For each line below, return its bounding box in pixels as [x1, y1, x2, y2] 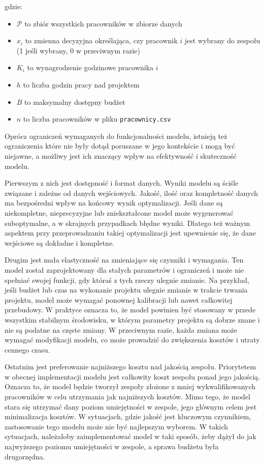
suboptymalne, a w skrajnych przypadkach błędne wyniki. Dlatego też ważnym [5, 217, 250, 228]
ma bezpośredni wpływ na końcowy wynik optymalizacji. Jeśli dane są [5, 197, 223, 208]
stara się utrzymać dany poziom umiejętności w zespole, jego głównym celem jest [5, 401, 257, 412]
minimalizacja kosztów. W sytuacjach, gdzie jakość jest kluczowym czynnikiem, [5, 411, 251, 422]
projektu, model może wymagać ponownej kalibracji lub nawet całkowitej [5, 294, 233, 305]
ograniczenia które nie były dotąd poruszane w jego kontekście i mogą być [5, 140, 235, 151]
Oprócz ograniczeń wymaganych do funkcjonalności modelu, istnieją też [5, 130, 227, 141]
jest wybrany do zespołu [184, 35, 260, 46]
